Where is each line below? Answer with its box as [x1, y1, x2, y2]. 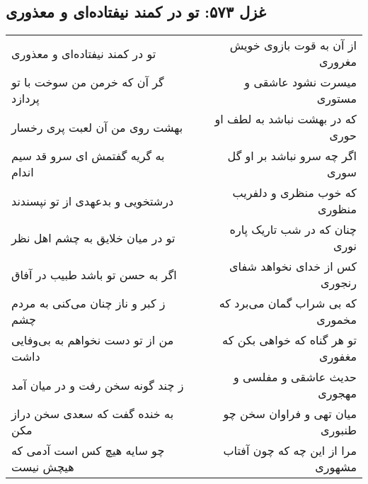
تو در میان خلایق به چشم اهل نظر [11, 229, 176, 246]
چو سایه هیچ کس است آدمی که [11, 442, 165, 459]
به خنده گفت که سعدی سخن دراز [11, 405, 174, 422]
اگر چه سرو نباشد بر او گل [227, 147, 357, 164]
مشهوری [315, 458, 357, 475]
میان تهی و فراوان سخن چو [223, 405, 357, 422]
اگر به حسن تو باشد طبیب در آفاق [11, 266, 177, 283]
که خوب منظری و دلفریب [232, 184, 357, 201]
